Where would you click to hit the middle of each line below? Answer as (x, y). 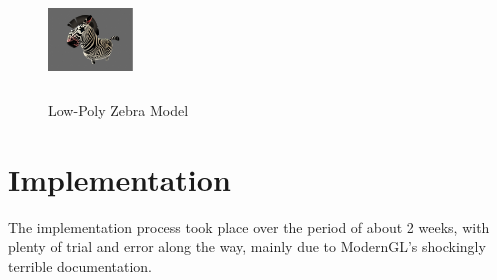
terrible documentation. (80, 265)
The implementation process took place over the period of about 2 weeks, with (249, 226)
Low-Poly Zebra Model (118, 109)
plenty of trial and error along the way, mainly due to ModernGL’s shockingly (247, 246)
